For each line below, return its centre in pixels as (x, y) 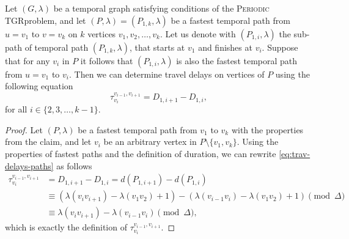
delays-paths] (29, 165)
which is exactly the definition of (66, 227)
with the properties (267, 129)
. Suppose (280, 47)
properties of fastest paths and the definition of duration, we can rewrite (141, 154)
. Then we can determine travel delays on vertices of (167, 74)
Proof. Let (24, 129)
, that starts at (157, 47)
